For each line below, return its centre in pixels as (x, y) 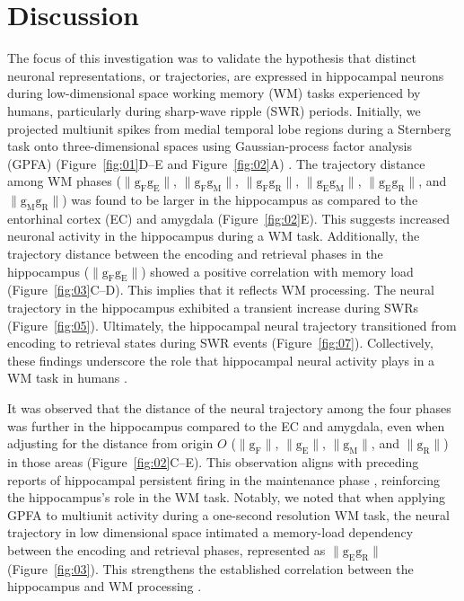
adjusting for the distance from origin (110, 443)
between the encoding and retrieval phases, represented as (166, 549)
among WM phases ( (64, 181)
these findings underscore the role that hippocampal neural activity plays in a (221, 360)
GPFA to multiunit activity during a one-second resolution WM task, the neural (228, 514)
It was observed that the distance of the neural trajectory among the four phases (229, 408)
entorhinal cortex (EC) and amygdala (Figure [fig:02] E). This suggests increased (229, 218)
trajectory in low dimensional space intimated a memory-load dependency (210, 532)
